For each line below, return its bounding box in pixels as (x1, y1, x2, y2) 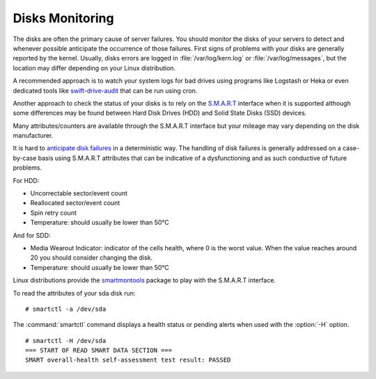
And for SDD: (13, 231, 52, 239)
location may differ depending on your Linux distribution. (13, 63, 176, 72)
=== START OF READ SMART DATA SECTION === (25, 346, 173, 355)
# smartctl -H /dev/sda (25, 337, 107, 344)
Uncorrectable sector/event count (30, 189, 128, 197)
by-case (13, 154, 37, 162)
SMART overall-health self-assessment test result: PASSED (25, 356, 231, 364)
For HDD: (13, 176, 40, 184)
